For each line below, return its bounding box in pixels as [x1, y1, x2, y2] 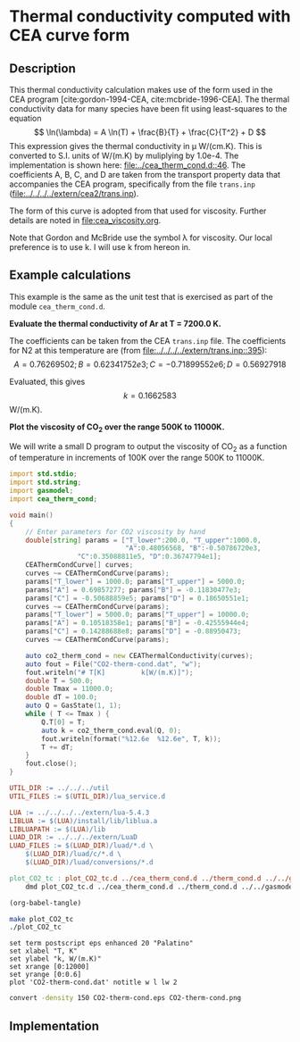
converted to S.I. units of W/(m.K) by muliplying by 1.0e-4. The [9, 150, 239, 161]
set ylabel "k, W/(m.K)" [9, 954, 102, 963]
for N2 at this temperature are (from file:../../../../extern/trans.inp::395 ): [9, 345, 268, 355]
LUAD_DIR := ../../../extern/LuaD [9, 833, 138, 842]
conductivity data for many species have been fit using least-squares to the [9, 104, 287, 113]
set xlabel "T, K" [9, 946, 78, 956]
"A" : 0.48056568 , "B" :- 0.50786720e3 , [124, 544, 262, 553]
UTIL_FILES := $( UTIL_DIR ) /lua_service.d [9, 792, 166, 801]
